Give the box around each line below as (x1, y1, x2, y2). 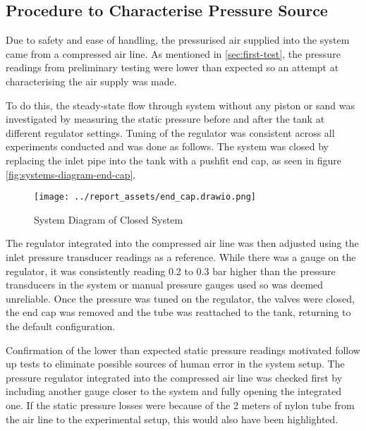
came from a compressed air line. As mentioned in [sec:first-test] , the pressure (6, 46, 341, 61)
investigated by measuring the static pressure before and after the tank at (6, 111, 325, 126)
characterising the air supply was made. (6, 73, 177, 88)
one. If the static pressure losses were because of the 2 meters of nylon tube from (6, 397, 355, 412)
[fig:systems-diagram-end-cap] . (6, 166, 136, 181)
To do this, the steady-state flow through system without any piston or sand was (6, 97, 355, 112)
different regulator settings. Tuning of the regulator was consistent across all (6, 125, 335, 140)
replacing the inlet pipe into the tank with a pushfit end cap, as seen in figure (6, 152, 341, 167)
